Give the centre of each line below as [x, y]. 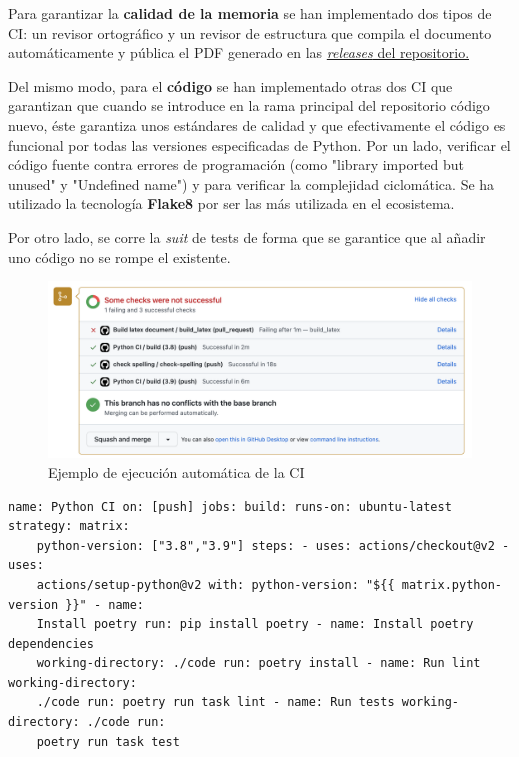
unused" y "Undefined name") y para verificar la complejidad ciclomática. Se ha [251, 183]
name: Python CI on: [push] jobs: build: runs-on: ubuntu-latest [230, 506]
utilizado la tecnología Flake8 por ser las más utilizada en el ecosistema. [231, 203]
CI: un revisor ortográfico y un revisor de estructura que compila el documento [250, 32]
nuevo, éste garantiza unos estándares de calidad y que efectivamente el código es [257, 124]
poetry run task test [108, 741]
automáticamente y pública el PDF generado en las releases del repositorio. [239, 52]
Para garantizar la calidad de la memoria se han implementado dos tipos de [250, 13]
